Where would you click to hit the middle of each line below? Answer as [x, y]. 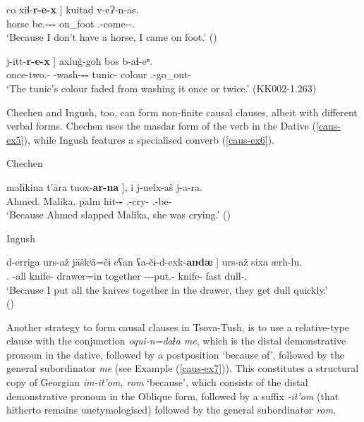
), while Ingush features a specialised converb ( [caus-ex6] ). [149, 139]
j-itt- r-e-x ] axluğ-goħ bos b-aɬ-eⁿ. [79, 60]
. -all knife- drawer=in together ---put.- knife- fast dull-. [127, 275]
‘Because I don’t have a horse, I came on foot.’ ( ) [112, 37]
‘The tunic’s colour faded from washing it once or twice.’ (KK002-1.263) [162, 88]
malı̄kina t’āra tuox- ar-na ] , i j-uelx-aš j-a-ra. [104, 186]
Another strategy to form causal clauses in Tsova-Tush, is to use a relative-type [178, 327]
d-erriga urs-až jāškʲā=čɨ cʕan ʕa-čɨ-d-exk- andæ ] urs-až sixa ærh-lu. [154, 262]
